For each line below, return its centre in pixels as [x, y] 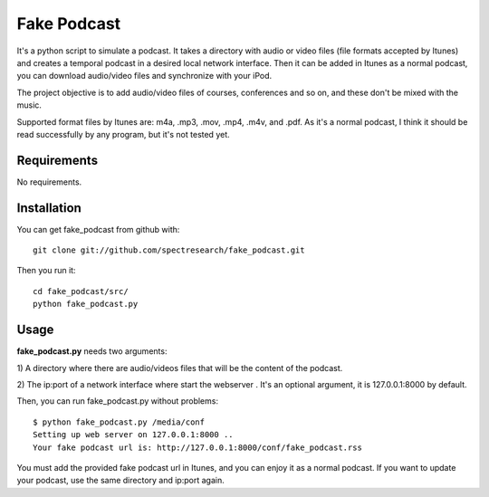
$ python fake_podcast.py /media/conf [119, 422]
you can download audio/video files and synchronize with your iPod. [144, 76]
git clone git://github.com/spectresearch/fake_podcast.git [169, 250]
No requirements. [49, 182]
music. [29, 105]
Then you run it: [46, 271]
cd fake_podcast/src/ [81, 291]
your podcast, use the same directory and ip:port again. [121, 481]
